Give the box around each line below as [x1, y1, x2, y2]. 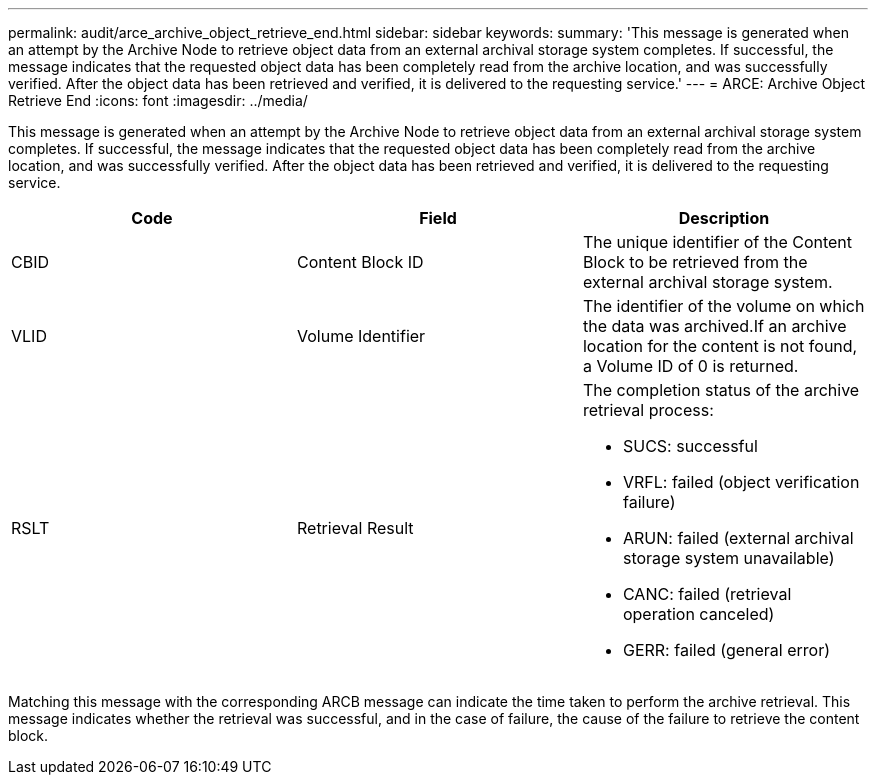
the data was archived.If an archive [582, 316, 847, 336]
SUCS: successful [622, 436, 758, 456]
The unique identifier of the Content [582, 232, 853, 252]
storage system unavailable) [622, 548, 835, 568]
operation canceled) [622, 604, 775, 624]
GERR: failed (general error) [622, 640, 831, 660]
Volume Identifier [296, 326, 426, 346]
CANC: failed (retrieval [622, 584, 792, 604]
